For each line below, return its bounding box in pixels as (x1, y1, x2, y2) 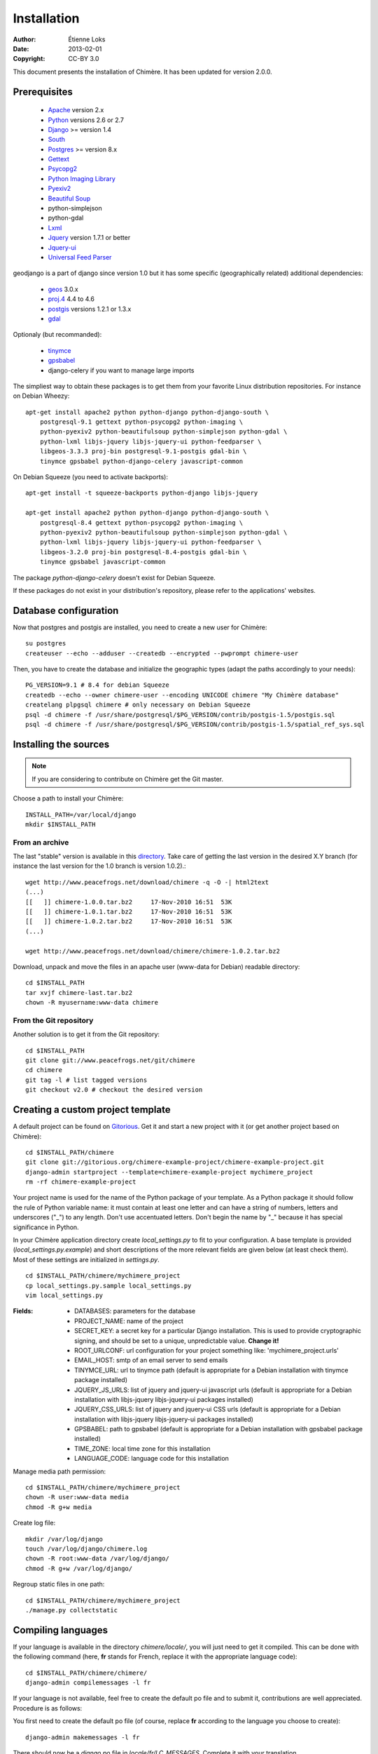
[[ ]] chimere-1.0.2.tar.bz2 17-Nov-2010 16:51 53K (25, 918, 232, 925)
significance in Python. (13, 1223, 80, 1231)
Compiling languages (13, 1624, 108, 1636)
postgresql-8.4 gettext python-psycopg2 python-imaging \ (39, 518, 244, 526)
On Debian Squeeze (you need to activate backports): (13, 473, 168, 481)
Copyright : (13, 55, 45, 63)
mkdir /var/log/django (25, 1535, 104, 1543)
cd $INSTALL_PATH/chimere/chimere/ (25, 1668, 148, 1677)
